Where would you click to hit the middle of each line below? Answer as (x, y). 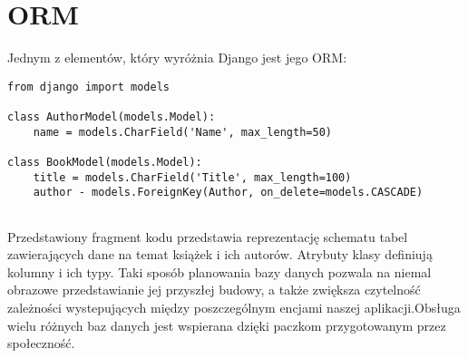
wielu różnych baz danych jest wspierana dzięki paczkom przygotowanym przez (227, 325)
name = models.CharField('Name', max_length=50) (182, 132)
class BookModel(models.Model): (105, 162)
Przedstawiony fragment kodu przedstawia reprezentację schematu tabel (208, 236)
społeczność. (41, 343)
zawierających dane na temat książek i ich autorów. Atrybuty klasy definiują (220, 254)
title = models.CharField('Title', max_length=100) (192, 177)
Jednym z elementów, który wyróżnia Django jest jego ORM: (177, 58)
